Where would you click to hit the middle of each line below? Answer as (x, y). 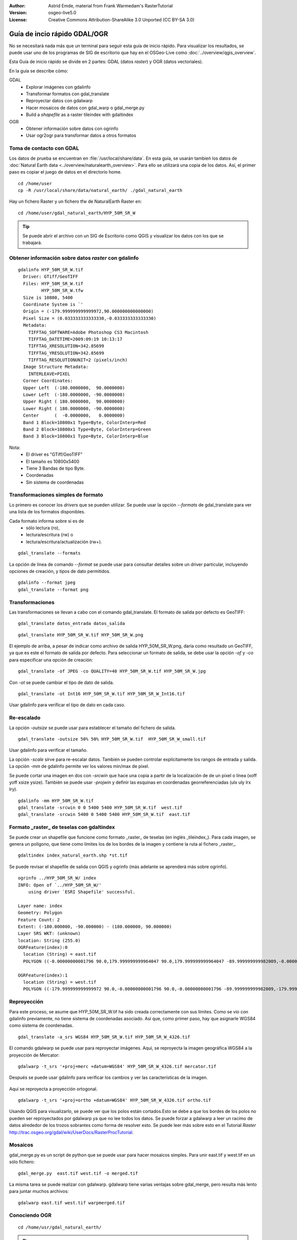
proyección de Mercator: (34, 1055)
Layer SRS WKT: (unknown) (49, 933)
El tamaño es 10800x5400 (52, 461)
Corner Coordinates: (48, 381)
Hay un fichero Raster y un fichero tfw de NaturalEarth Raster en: (75, 201)
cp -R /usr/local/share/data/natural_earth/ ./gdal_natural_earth (100, 190)
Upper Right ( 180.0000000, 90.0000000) (74, 402)
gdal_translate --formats (49, 553)
